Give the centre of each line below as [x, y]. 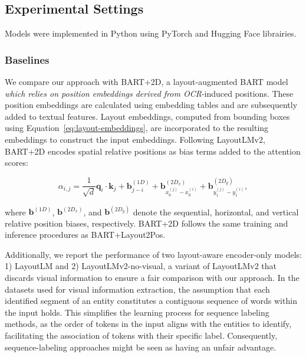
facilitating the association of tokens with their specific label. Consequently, [141, 335]
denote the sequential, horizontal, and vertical [216, 212]
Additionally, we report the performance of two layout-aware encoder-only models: [153, 254]
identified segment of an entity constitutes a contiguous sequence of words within [151, 301]
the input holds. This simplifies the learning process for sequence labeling [137, 312]
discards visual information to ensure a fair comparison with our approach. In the [152, 278]
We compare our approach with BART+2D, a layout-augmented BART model [147, 82]
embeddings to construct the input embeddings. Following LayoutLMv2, [135, 139]
